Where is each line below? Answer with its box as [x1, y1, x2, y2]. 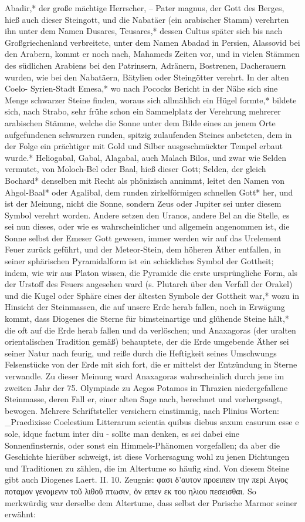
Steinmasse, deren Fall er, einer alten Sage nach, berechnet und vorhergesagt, [5, 393, 283, 405]
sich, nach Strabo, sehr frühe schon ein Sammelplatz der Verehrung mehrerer [5, 105, 281, 117]
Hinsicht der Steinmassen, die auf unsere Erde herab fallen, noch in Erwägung [5, 301, 285, 313]
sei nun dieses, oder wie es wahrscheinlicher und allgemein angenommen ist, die [5, 220, 290, 233]
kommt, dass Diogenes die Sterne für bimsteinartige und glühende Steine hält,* [5, 312, 289, 325]
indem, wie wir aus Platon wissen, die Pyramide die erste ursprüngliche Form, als [5, 266, 298, 278]
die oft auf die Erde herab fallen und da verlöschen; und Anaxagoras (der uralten [5, 324, 296, 336]
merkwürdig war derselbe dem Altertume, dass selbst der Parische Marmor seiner [5, 496, 297, 508]
